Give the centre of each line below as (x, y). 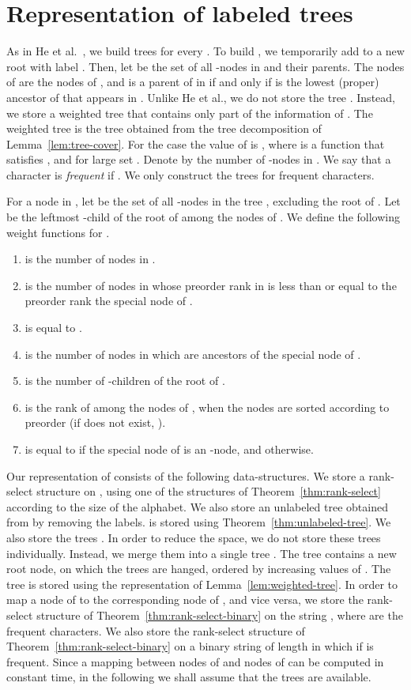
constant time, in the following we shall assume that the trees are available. (189, 677)
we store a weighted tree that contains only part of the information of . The (190, 113)
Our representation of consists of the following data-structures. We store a (186, 475)
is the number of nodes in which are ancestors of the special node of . (193, 354)
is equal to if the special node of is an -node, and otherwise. (169, 449)
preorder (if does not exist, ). (95, 422)
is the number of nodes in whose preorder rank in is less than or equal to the (211, 285)
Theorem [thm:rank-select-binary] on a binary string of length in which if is (190, 646)
